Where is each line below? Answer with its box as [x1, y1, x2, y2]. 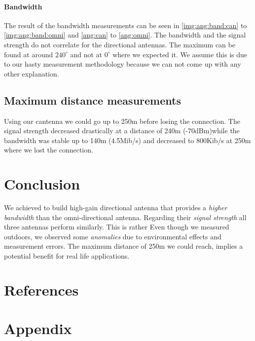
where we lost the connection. [4, 145, 93, 155]
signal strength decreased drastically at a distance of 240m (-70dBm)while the [4, 125, 240, 136]
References [4, 279, 79, 300]
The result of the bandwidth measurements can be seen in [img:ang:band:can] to [4, 20, 247, 30]
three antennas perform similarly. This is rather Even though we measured [4, 222, 229, 232]
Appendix [4, 318, 72, 339]
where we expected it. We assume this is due [112, 49, 248, 59]
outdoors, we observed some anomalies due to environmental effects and [4, 231, 221, 241]
